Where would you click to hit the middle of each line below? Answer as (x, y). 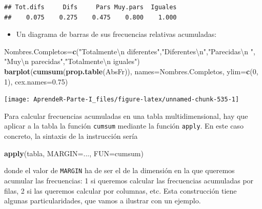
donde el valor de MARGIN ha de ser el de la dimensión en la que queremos (119, 170)
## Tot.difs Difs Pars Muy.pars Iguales (90, 7)
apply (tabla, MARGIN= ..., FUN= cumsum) (74, 153)
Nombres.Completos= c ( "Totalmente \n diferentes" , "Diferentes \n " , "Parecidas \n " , (130, 51)
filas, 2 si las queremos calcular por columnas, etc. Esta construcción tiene (120, 190)
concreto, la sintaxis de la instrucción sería (71, 136)
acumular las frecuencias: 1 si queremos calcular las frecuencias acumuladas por (129, 180)
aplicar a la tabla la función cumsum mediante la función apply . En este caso (124, 126)
